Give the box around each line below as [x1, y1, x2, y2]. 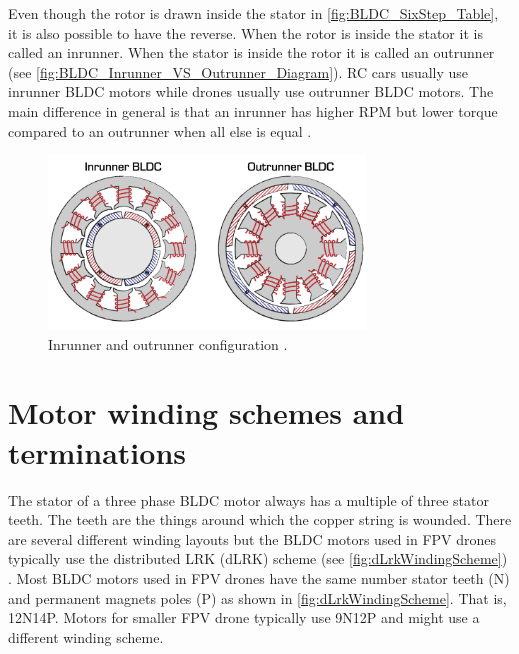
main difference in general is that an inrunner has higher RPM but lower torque [8, 100, 498, 121]
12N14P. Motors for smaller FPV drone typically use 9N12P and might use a [8, 607, 480, 628]
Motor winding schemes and [8, 392, 405, 433]
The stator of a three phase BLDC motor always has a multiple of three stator [8, 489, 489, 510]
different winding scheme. [8, 626, 164, 647]
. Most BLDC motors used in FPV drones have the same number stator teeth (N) [8, 567, 510, 588]
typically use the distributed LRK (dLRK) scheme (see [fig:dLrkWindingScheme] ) [8, 548, 508, 569]
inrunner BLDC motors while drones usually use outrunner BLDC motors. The [8, 81, 494, 102]
